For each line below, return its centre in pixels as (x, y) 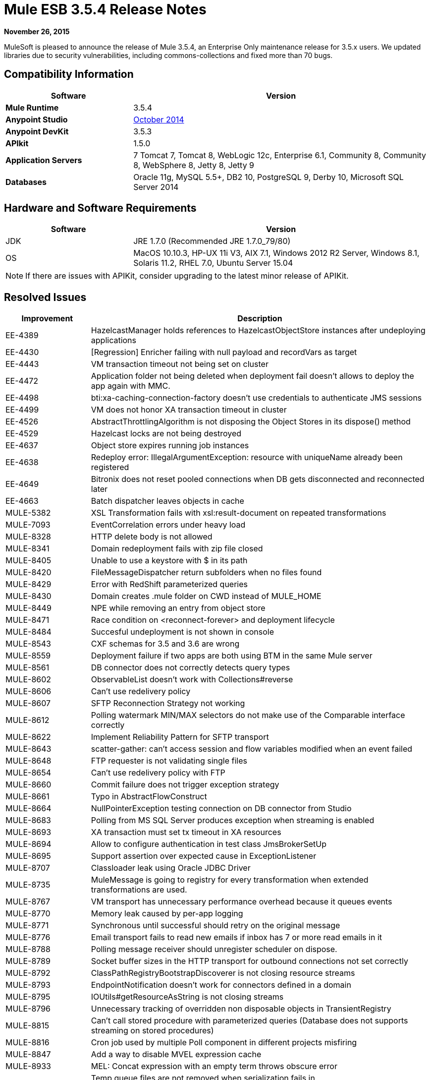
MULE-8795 (28, 997)
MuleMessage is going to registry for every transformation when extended (230, 880)
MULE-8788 (28, 949)
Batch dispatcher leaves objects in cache (167, 501)
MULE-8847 (28, 1054)
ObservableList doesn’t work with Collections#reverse (192, 680)
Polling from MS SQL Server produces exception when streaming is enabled (233, 820)
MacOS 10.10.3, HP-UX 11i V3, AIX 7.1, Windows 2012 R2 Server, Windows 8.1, (276, 253)
